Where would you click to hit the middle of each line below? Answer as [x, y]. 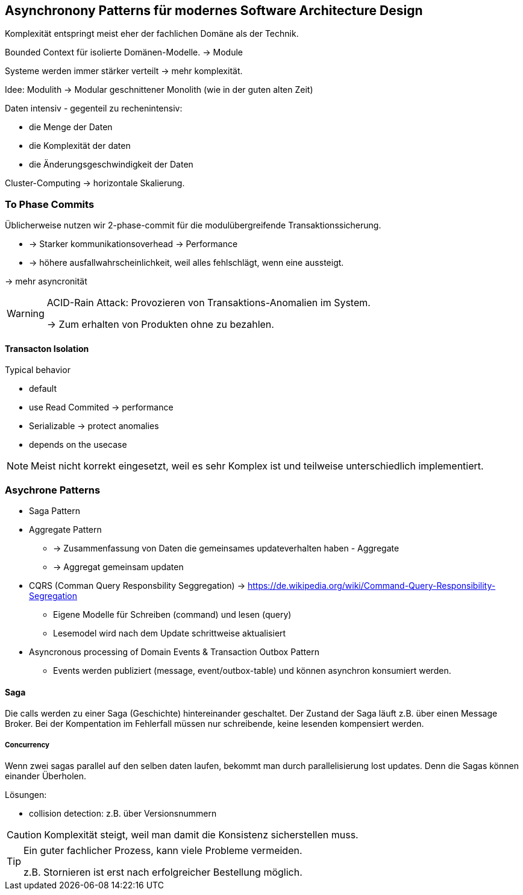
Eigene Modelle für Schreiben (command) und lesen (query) [172, 615]
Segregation [53, 596]
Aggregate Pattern [65, 530]
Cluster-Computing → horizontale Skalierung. [95, 183]
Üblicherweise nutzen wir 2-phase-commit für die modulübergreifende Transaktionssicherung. [193, 225]
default [43, 389]
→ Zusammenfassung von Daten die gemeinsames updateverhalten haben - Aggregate [226, 548]
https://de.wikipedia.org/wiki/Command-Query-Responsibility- [371, 586]
